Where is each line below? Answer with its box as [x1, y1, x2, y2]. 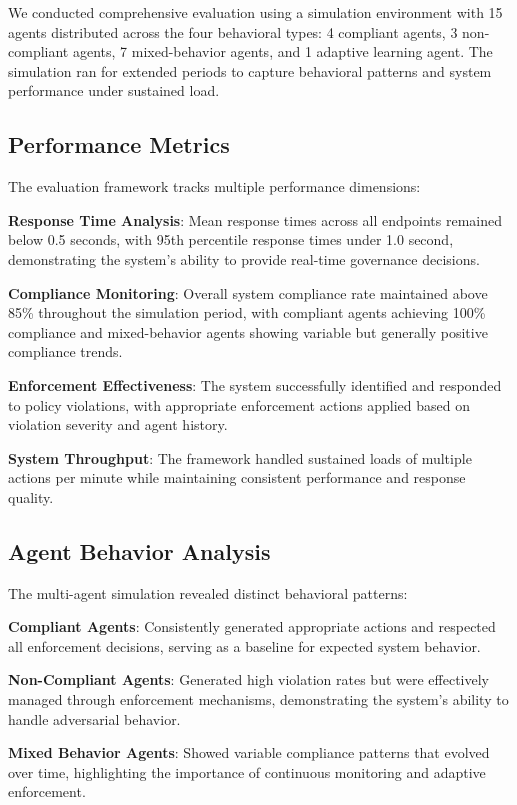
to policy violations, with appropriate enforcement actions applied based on [8, 394, 470, 415]
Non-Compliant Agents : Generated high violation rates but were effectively [8, 669, 489, 690]
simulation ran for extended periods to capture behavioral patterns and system [8, 60, 492, 81]
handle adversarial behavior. [8, 708, 181, 729]
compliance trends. [8, 341, 123, 362]
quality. [8, 486, 54, 507]
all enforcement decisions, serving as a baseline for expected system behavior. [8, 635, 481, 656]
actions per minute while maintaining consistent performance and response [8, 467, 466, 488]
